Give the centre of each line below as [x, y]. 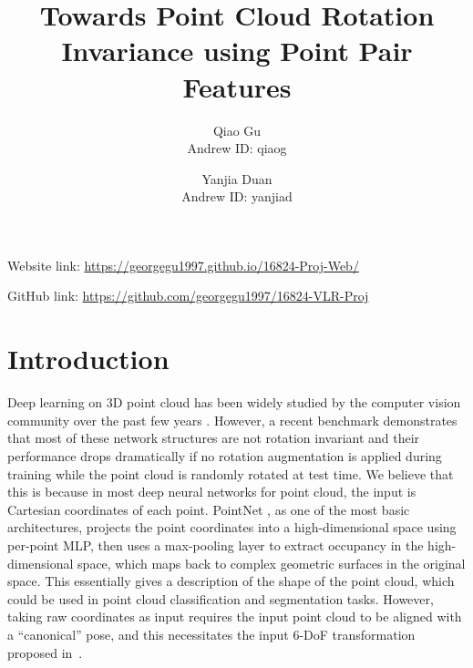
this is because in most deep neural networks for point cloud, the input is [212, 492]
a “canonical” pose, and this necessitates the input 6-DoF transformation [211, 634]
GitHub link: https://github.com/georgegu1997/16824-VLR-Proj [188, 296]
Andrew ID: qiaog [237, 148]
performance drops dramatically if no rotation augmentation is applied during [225, 455]
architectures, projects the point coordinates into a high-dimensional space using [232, 527]
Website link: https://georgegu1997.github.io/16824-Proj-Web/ [183, 265]
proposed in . [45, 652]
